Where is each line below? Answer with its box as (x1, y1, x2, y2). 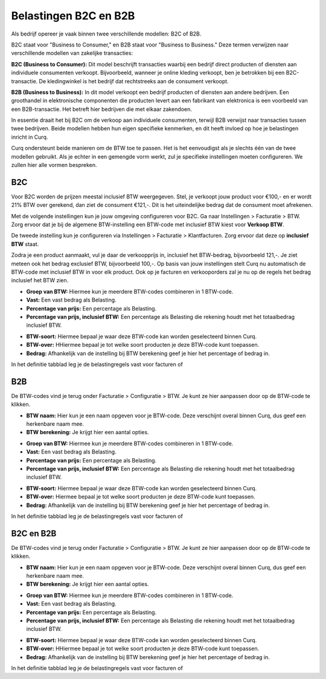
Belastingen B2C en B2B (11, 9, 135, 22)
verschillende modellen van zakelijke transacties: (11, 49, 133, 57)
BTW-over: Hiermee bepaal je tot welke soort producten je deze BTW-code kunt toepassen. (26, 493, 256, 501)
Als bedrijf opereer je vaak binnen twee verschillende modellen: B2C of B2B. (11, 30, 202, 37)
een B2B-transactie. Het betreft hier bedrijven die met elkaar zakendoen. (11, 106, 193, 113)
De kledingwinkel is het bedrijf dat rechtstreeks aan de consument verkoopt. (39, 77, 229, 84)
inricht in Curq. (11, 133, 48, 141)
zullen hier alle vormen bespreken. (11, 162, 97, 169)
